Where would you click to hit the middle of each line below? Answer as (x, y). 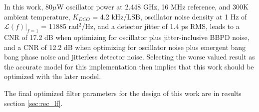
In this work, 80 (28, 6)
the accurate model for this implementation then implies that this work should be (129, 66)
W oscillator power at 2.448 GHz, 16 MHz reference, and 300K (152, 6)
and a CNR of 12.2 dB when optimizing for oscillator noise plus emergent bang (125, 47)
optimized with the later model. (53, 76)
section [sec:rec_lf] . (33, 103)
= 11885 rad (60, 26)
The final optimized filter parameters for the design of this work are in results (123, 93)
